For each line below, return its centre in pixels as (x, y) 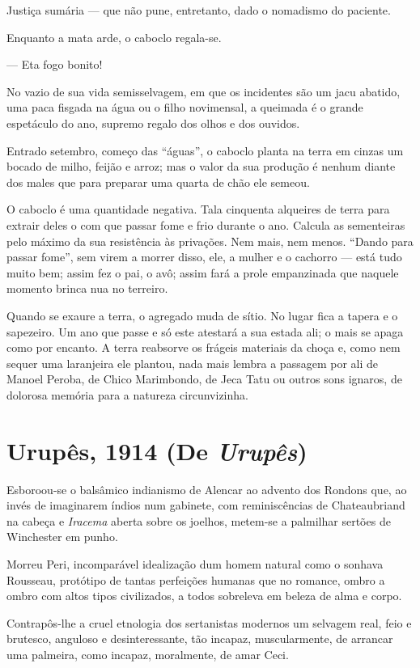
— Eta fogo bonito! (55, 64)
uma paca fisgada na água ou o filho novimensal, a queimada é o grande (185, 107)
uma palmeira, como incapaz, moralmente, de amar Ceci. (148, 654)
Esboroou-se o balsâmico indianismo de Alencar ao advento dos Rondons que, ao (207, 489)
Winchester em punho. (62, 537)
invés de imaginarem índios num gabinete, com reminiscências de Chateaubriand (206, 505)
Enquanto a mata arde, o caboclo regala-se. (114, 37)
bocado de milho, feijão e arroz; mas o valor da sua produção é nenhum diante (201, 166)
